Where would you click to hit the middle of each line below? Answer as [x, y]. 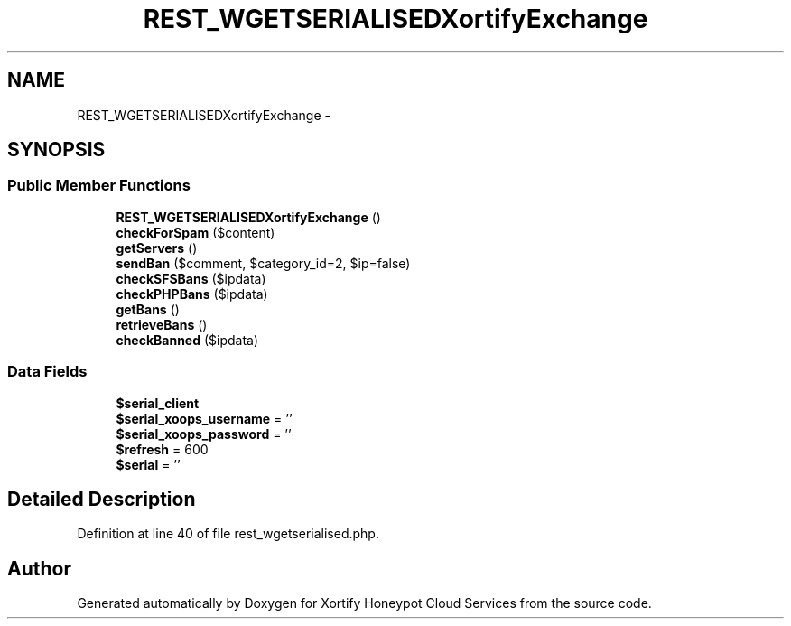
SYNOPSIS [56, 150]
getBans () [148, 309]
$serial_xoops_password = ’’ [204, 434]
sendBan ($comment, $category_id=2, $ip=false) [263, 263]
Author [39, 568]
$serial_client [158, 403]
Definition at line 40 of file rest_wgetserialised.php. [228, 534]
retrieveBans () [162, 324]
